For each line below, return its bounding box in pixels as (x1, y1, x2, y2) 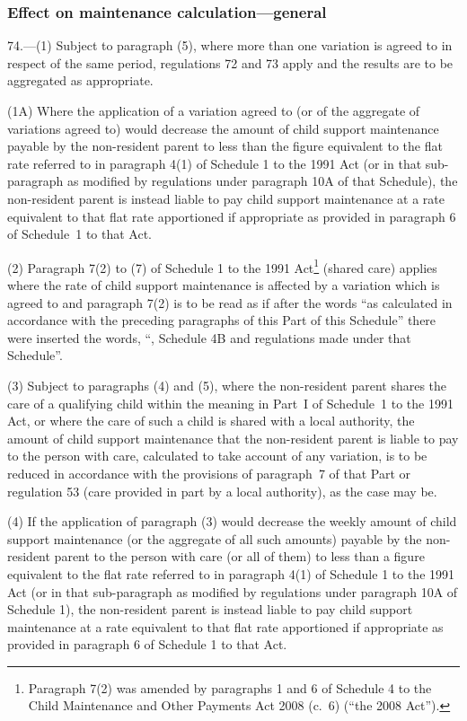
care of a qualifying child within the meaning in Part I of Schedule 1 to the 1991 (7, 393, 454, 412)
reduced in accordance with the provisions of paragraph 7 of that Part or (7, 463, 411, 482)
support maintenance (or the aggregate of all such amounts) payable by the (7, 529, 422, 548)
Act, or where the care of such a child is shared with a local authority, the (7, 411, 415, 430)
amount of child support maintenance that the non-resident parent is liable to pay (7, 428, 459, 447)
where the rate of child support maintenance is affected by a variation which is (7, 276, 440, 294)
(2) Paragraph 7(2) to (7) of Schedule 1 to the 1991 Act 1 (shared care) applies (7, 255, 437, 277)
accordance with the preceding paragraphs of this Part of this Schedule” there (7, 311, 436, 330)
